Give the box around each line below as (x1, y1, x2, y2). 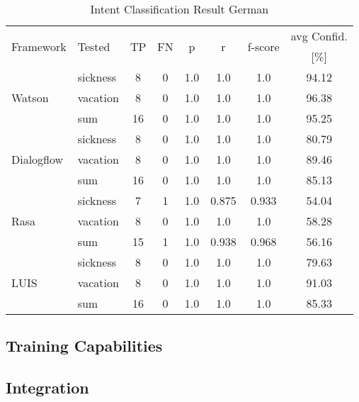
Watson (11, 89, 49, 106)
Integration (6, 376, 89, 398)
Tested (77, 38, 110, 55)
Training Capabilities (6, 335, 163, 357)
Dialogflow (11, 151, 64, 167)
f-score (247, 38, 280, 55)
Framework (11, 38, 67, 55)
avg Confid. (290, 28, 348, 44)
